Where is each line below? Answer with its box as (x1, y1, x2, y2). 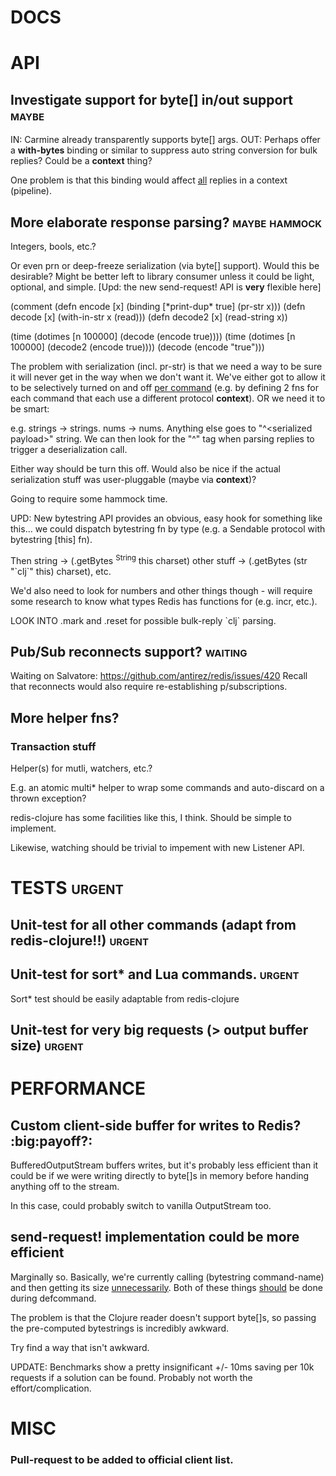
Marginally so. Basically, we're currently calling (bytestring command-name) (10, 1271, 325, 1283)
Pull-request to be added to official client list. (10, 1452, 234, 1466)
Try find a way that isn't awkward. (10, 1341, 150, 1353)
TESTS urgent (10, 877, 124, 900)
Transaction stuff (10, 739, 97, 753)
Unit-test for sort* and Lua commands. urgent (10, 966, 300, 983)
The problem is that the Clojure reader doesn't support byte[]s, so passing (10, 1311, 317, 1323)
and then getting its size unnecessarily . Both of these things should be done (10, 1281, 323, 1293)
